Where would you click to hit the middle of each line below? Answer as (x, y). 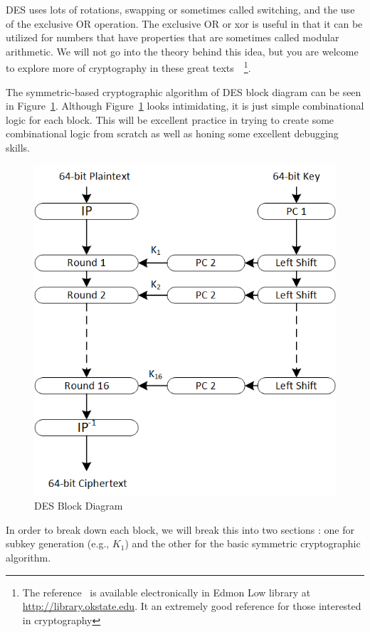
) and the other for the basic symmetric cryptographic (243, 543)
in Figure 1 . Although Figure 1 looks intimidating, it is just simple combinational (185, 106)
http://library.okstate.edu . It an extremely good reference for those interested (192, 606)
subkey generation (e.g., (58, 543)
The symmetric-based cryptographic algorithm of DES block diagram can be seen (184, 91)
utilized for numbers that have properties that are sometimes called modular (173, 37)
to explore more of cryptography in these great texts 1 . (128, 67)
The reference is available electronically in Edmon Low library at (166, 592)
